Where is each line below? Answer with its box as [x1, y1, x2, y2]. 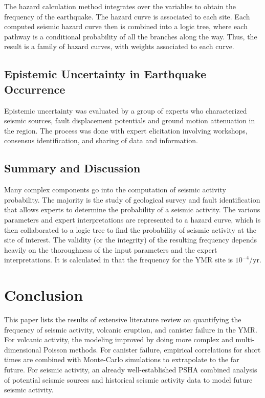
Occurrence [4, 81, 65, 97]
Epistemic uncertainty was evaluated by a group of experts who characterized [4, 105, 247, 116]
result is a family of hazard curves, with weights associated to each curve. [4, 41, 234, 52]
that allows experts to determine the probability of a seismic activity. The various [4, 204, 260, 215]
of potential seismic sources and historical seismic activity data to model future [4, 374, 253, 385]
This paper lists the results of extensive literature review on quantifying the [4, 314, 241, 325]
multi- [235, 334, 255, 345]
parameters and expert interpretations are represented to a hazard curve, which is [4, 214, 261, 225]
